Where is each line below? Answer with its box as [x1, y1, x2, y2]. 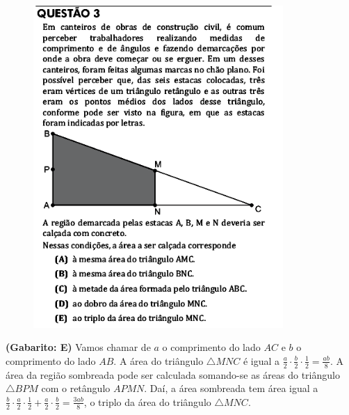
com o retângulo [41, 381, 111, 396]
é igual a [243, 353, 280, 368]
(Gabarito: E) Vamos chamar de [6, 340, 151, 354]
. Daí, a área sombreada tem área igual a [144, 381, 318, 396]
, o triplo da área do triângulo [83, 394, 211, 409]
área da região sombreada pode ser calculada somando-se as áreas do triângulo [6, 367, 340, 382]
